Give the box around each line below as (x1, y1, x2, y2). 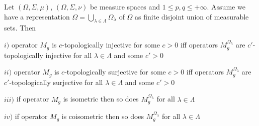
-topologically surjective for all (9, 76, 103, 87)
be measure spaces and (90, 1, 160, 11)
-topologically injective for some (62, 39, 160, 50)
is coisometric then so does (61, 111, 144, 121)
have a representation (4, 11, 70, 21)
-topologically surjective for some (64, 66, 166, 77)
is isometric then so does (63, 93, 139, 104)
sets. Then (4, 22, 36, 33)
